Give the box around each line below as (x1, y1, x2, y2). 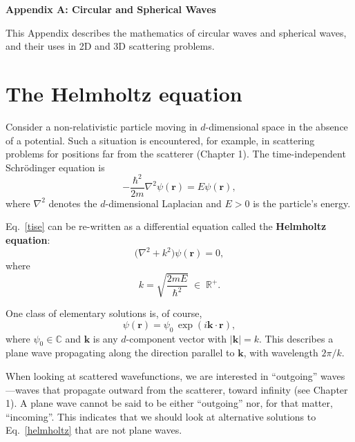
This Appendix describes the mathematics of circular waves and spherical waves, (6, 25, 347, 39)
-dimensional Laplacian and (105, 195, 222, 210)
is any (93, 331, 118, 345)
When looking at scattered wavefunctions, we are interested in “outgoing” (6, 369, 318, 383)
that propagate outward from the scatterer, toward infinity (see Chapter (42, 382, 348, 396)
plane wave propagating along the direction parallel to (6, 345, 235, 360)
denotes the (48, 195, 97, 210)
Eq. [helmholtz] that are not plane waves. (6, 423, 182, 437)
